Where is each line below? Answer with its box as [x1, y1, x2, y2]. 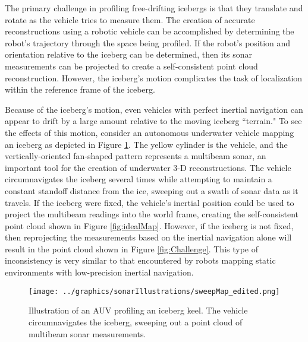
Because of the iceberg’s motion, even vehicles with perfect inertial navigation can [5, 103, 303, 115]
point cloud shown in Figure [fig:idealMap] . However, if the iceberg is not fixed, [5, 219, 294, 232]
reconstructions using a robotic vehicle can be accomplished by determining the [5, 25, 294, 37]
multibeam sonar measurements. [29, 327, 146, 340]
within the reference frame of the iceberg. [5, 83, 155, 96]
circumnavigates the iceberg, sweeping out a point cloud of [29, 315, 243, 328]
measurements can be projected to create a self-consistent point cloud [5, 59, 258, 72]
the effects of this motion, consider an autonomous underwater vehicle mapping [5, 126, 294, 138]
